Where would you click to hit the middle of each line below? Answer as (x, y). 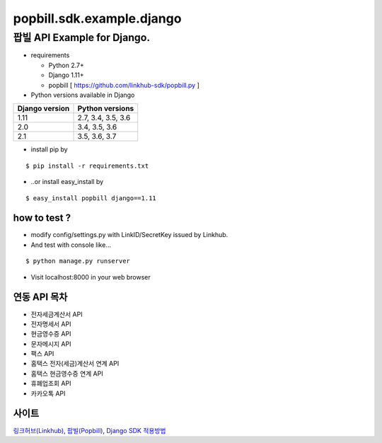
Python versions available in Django (83, 95)
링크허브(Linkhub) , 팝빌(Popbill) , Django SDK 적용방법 (89, 430)
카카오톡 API (48, 393)
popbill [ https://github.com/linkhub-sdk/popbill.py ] (124, 85)
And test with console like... (71, 245)
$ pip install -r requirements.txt (87, 166)
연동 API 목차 (40, 297)
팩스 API (42, 354)
